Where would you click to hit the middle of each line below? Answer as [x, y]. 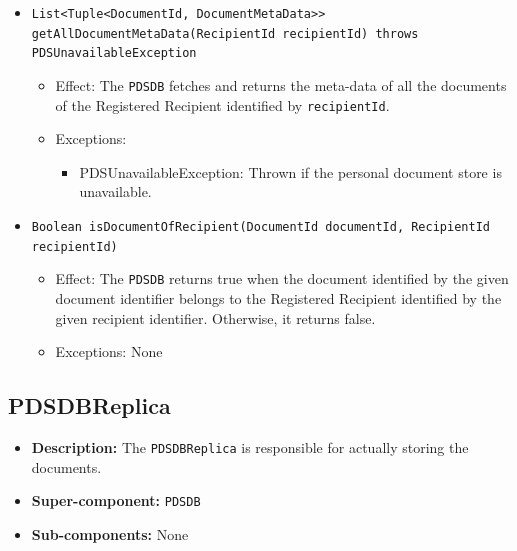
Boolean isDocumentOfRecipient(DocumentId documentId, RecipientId [260, 227]
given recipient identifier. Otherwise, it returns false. [215, 317]
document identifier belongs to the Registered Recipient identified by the [278, 298]
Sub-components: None [110, 533]
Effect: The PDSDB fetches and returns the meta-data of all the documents [281, 84]
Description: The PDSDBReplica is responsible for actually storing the [250, 447]
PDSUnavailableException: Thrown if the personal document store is [290, 171]
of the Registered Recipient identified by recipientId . [222, 104]
